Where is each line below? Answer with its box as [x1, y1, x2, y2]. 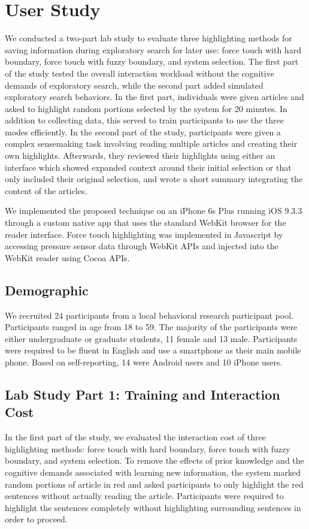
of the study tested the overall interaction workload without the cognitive [5, 66, 274, 79]
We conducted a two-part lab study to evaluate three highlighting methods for [5, 32, 292, 44]
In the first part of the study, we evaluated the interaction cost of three [5, 431, 266, 443]
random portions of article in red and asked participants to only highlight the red [5, 477, 304, 490]
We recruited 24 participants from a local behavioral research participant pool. [5, 309, 293, 321]
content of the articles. [5, 184, 87, 197]
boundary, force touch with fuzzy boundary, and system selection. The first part [5, 55, 299, 68]
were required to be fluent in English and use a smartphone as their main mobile [5, 344, 301, 356]
